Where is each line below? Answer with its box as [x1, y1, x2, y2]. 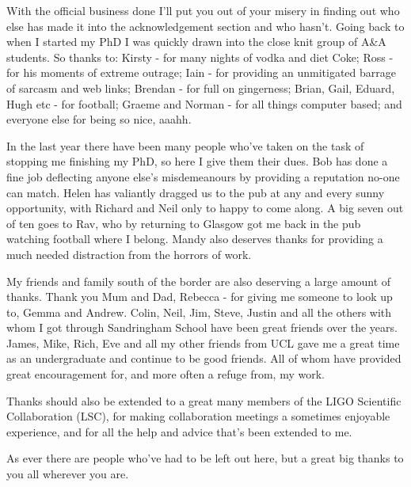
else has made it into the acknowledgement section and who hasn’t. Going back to [6, 17, 405, 34]
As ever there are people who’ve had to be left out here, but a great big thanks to [6, 450, 404, 466]
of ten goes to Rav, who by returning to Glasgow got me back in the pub [6, 215, 361, 231]
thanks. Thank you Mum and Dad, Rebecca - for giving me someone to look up [6, 288, 393, 305]
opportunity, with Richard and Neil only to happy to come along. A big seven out [6, 200, 404, 216]
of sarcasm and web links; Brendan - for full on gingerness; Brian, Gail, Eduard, [6, 79, 395, 96]
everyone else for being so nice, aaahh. [6, 111, 192, 127]
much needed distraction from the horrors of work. [6, 245, 252, 262]
